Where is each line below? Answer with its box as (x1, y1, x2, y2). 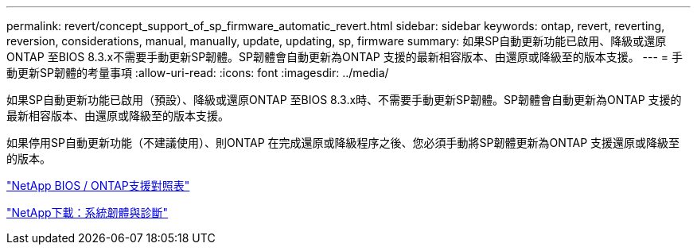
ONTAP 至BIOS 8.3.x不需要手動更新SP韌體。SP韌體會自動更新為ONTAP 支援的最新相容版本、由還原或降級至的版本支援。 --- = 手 (6, 50, 683, 64)
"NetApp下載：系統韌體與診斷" (6, 206, 169, 219)
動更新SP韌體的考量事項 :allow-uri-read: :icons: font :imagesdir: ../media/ (6, 66, 389, 79)
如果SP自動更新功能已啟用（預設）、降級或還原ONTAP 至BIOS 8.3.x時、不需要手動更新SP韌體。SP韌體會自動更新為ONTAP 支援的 (6, 93, 682, 106)
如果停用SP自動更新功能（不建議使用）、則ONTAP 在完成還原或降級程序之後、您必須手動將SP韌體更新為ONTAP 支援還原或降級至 (6, 136, 680, 149)
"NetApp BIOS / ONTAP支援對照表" (6, 179, 190, 192)
